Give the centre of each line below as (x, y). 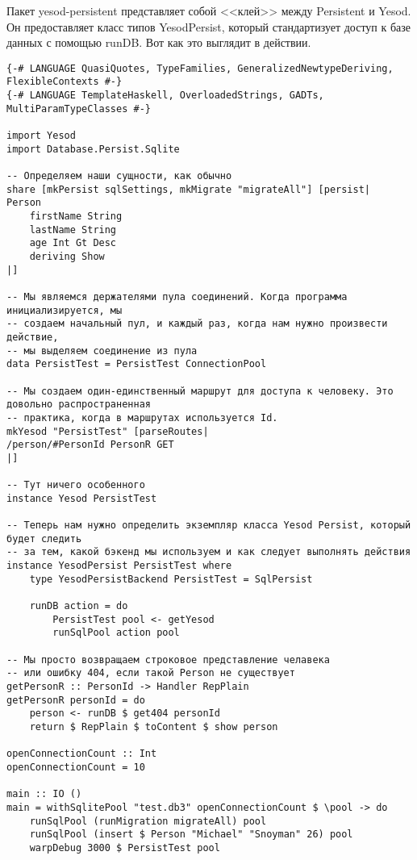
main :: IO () (44, 794)
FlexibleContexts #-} (65, 82)
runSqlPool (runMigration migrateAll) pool (148, 821)
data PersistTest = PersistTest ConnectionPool (137, 364)
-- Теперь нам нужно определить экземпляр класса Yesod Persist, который (209, 526)
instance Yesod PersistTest (82, 498)
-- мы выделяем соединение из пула (102, 351)
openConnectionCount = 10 (76, 767)
